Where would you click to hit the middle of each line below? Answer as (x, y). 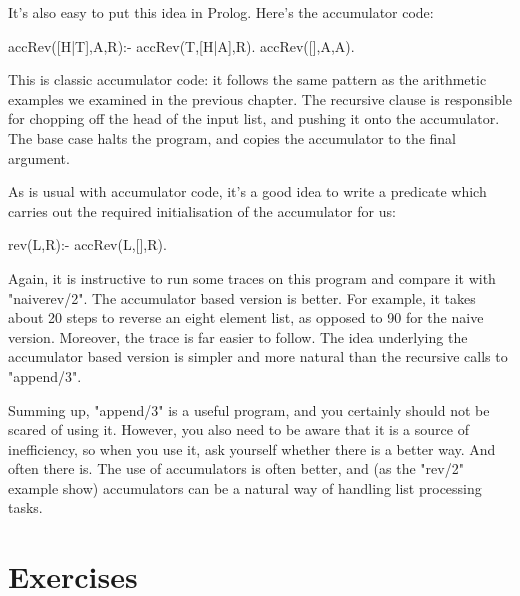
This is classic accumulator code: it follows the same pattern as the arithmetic (247, 79)
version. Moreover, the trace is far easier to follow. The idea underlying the (238, 336)
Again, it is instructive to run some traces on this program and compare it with (252, 277)
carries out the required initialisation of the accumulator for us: (202, 210)
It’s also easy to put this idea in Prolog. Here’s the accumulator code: (221, 12)
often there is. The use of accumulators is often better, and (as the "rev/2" (236, 468)
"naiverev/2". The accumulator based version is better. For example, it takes (242, 297)
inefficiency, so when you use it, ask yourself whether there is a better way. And (252, 448)
